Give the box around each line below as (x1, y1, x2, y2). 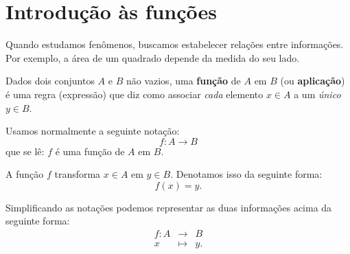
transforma (54, 167, 101, 181)
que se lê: (5, 143, 45, 158)
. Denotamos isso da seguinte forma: (170, 167, 323, 181)
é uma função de (55, 143, 125, 158)
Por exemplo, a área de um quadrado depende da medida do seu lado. (5, 50, 300, 65)
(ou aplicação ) (280, 73, 345, 88)
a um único (294, 86, 341, 101)
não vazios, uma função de (126, 73, 241, 88)
